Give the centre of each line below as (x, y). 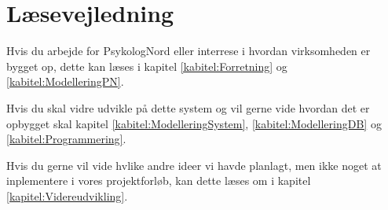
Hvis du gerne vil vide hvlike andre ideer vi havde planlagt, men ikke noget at (194, 165)
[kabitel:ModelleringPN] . (65, 81)
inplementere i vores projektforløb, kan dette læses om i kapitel (159, 181)
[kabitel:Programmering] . (66, 139)
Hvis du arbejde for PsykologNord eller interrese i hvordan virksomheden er (189, 51)
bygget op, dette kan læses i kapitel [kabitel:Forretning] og (147, 66)
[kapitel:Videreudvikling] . (67, 195)
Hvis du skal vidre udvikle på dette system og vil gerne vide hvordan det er (188, 107)
